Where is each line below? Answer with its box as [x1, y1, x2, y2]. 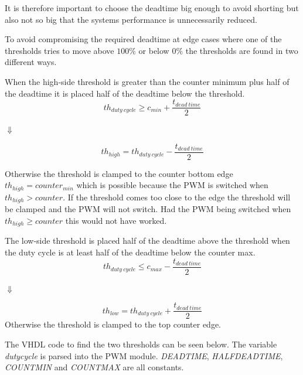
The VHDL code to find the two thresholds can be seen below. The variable [5, 337, 277, 350]
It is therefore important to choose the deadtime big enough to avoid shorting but [5, 2, 299, 13]
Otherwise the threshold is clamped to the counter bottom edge [5, 167, 233, 179]
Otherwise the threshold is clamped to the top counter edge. [5, 318, 221, 330]
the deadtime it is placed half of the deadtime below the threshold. [5, 87, 245, 99]
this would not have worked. [65, 214, 167, 226]
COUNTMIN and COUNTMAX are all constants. [5, 361, 184, 373]
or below [138, 44, 169, 56]
